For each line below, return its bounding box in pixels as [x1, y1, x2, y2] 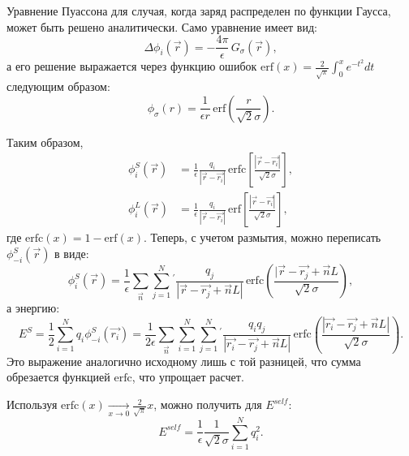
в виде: [54, 245, 89, 262]
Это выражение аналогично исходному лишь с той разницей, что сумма [6, 352, 361, 369]
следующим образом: [6, 78, 110, 95]
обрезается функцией [6, 368, 110, 385]
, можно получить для [153, 396, 262, 413]
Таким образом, [6, 133, 84, 150]
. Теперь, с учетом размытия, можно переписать [144, 229, 381, 246]
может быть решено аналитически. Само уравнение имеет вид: [6, 18, 317, 35]
